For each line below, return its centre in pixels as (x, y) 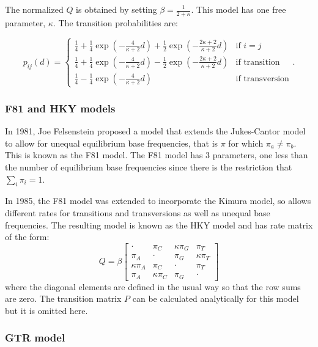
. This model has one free (239, 9)
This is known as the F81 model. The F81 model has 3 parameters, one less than (157, 155)
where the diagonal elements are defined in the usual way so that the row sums (153, 286)
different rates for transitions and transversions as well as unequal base (138, 212)
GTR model (35, 338)
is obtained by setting (116, 9)
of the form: (27, 237)
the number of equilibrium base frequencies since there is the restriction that (149, 167)
